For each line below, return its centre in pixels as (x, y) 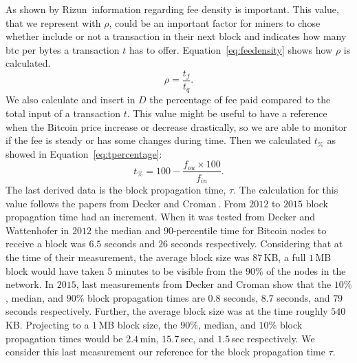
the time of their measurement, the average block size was (128, 257)
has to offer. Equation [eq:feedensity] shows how (231, 49)
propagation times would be (64, 338)
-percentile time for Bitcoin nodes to (250, 230)
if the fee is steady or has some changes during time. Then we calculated (159, 140)
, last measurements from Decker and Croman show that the (204, 284)
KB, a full (285, 257)
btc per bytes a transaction (63, 49)
